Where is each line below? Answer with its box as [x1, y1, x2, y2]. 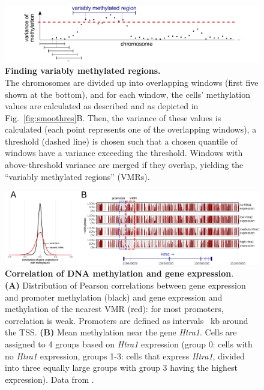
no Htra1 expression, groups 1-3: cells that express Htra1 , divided [5, 349, 245, 362]
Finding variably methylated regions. [5, 64, 161, 77]
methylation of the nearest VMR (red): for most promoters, [5, 302, 224, 315]
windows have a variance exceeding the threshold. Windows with [5, 146, 243, 159]
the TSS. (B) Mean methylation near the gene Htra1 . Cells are [5, 326, 237, 338]
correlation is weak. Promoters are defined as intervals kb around [5, 314, 248, 326]
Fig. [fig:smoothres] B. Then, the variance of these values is [5, 111, 221, 124]
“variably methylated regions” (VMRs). [5, 170, 150, 182]
